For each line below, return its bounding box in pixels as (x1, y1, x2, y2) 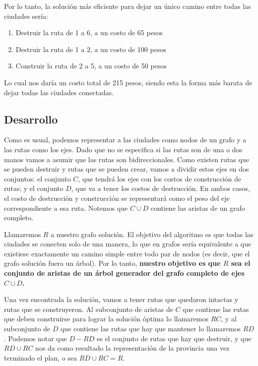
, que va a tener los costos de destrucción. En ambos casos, (71, 183, 250, 193)
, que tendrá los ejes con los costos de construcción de (78, 173, 242, 183)
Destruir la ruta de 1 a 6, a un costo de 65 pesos (15, 27, 163, 38)
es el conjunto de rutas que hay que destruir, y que (96, 333, 252, 343)
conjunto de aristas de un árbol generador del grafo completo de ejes (4, 268, 245, 278)
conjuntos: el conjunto (4, 173, 71, 183)
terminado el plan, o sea (4, 352, 77, 363)
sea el (231, 258, 251, 268)
